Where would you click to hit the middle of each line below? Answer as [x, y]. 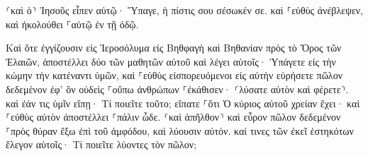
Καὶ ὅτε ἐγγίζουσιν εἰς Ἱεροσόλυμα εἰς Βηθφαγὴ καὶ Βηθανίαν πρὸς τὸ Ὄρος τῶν [174, 48]
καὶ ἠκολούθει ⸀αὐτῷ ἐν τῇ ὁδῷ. [72, 24]
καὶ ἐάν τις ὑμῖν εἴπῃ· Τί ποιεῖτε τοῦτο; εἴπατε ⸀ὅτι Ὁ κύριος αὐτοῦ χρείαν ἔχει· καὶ [183, 103]
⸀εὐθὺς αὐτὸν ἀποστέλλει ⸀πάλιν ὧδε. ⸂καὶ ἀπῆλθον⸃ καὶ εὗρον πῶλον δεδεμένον [173, 117]
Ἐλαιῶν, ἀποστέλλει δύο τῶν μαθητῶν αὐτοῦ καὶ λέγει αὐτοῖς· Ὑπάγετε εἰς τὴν [171, 61]
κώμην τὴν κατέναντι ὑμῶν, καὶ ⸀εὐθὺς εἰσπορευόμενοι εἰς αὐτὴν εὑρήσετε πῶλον [174, 75]
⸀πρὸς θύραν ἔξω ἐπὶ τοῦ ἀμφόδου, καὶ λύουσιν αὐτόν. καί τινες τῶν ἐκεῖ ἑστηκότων [180, 130]
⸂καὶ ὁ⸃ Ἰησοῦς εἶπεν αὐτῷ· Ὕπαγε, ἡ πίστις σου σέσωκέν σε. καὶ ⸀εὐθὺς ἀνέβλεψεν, [185, 10]
